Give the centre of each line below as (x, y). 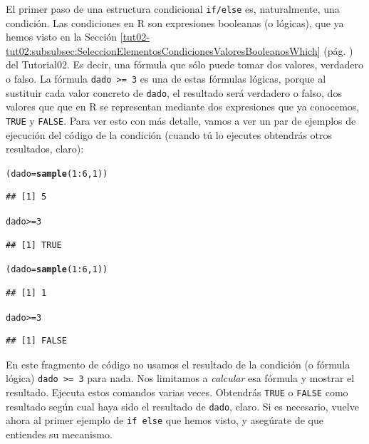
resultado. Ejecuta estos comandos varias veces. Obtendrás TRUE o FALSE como (177, 392)
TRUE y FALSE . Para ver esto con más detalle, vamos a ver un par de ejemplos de (181, 120)
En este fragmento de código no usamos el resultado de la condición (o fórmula (178, 364)
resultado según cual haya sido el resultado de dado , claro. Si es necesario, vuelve (182, 406)
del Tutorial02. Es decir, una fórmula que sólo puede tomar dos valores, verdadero (185, 64)
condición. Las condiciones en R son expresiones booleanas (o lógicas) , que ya (175, 22)
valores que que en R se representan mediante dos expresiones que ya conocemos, (183, 107)
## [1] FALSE (36, 341)
